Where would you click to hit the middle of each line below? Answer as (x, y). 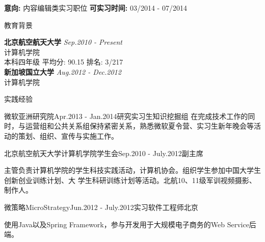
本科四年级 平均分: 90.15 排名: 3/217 (64, 62)
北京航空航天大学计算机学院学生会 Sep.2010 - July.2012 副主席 (104, 153)
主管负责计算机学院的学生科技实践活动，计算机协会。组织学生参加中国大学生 (132, 170)
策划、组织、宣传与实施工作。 (68, 135)
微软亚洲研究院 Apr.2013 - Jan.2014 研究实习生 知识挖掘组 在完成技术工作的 (126, 116)
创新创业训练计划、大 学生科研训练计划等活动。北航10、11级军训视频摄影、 (130, 180)
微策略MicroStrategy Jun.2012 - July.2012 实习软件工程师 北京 (101, 207)
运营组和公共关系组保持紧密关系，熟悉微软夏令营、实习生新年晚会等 (139, 126)
